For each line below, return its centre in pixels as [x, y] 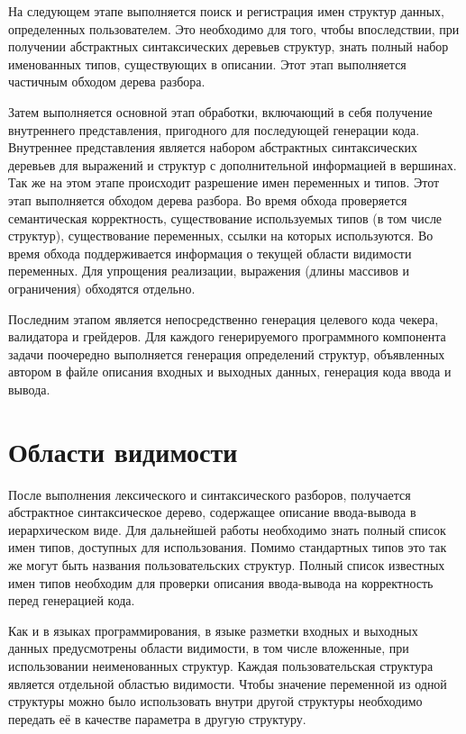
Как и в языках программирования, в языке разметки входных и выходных [213, 630]
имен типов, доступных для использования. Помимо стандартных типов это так [228, 547]
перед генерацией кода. [72, 600]
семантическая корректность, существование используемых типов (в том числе [225, 217]
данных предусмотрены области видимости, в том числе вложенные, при [209, 648]
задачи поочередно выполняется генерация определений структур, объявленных [227, 353]
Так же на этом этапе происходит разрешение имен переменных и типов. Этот [224, 182]
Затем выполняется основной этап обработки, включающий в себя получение [220, 111]
